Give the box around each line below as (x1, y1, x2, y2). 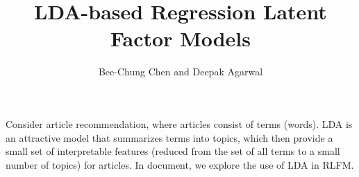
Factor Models (110, 24, 251, 53)
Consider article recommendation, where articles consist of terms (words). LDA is (6, 116, 353, 131)
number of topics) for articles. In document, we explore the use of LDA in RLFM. (6, 157, 354, 171)
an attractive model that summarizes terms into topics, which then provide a (6, 130, 333, 145)
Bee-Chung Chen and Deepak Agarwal (98, 64, 263, 79)
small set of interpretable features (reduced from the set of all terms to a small (6, 144, 340, 158)
